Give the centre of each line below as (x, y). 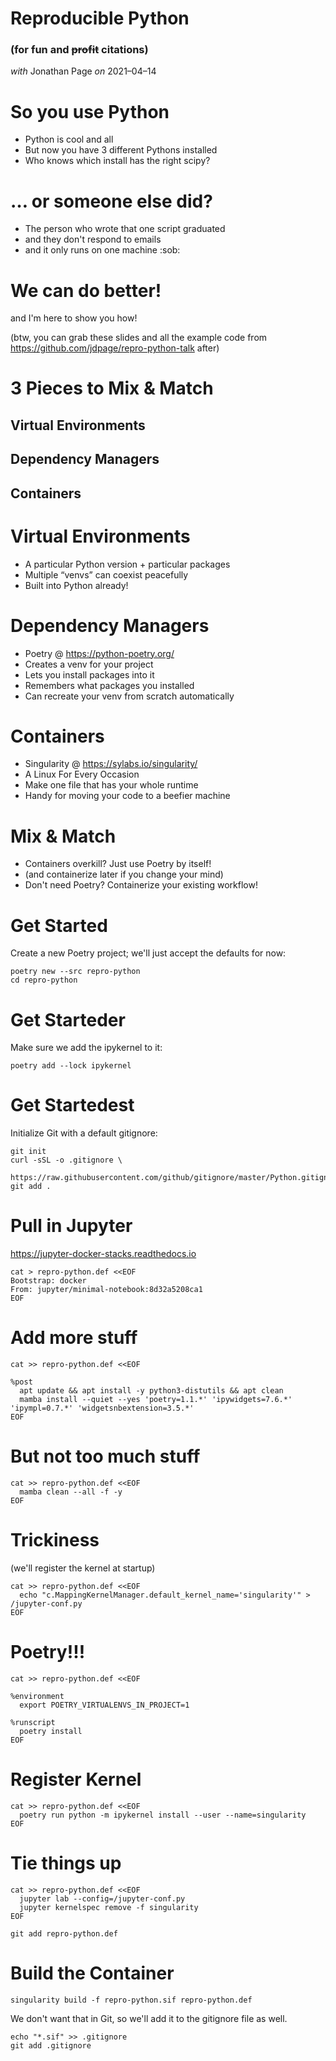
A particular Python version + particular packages (127, 564)
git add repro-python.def (64, 1933)
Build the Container (92, 1973)
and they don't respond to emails (93, 239)
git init (28, 1152)
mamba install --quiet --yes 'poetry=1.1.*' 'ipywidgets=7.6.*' (156, 1400)
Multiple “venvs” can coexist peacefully (106, 574)
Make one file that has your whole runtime (111, 785)
